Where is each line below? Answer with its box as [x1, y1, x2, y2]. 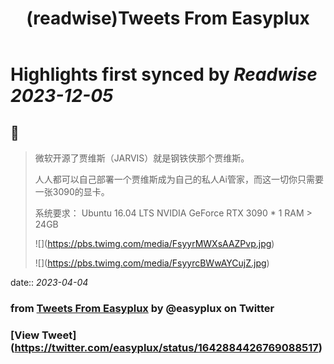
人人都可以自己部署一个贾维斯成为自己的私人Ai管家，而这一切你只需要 [34, 173, 324, 185]
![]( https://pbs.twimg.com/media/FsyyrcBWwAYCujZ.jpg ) [34, 257, 270, 269]
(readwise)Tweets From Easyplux [26, 7, 310, 30]
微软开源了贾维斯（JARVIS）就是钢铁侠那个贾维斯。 [34, 152, 250, 164]
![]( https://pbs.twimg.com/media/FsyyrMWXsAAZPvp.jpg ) [34, 238, 275, 249]
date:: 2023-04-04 [10, 277, 89, 288]
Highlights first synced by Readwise [10, 63, 318, 86]
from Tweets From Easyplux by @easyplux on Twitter [10, 301, 275, 315]
